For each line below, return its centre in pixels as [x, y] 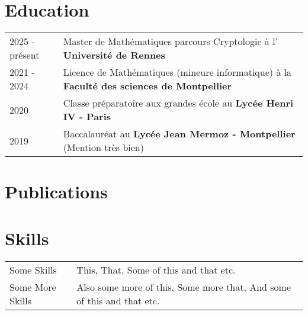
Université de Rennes [114, 55]
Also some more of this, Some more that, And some [184, 287]
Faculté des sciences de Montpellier [147, 86]
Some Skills [33, 269]
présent [25, 55]
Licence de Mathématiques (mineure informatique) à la [177, 72]
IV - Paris [87, 117]
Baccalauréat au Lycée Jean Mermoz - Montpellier [179, 134]
